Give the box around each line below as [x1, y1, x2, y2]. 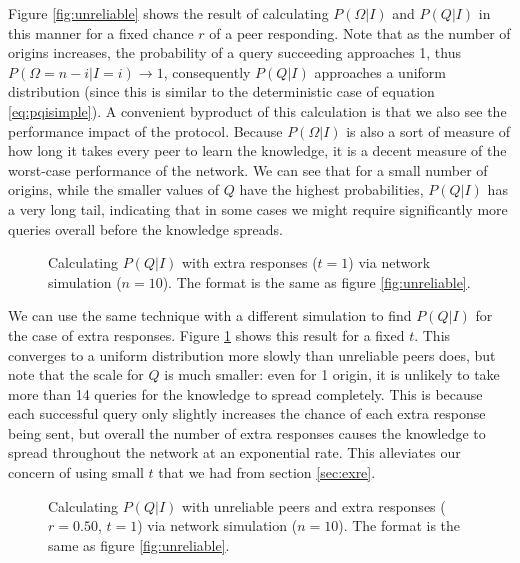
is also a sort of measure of [346, 120, 510, 141]
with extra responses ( [181, 252, 318, 273]
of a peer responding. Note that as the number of [209, 22, 511, 43]
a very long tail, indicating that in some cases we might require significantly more [8, 198, 508, 219]
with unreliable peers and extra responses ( [181, 495, 446, 516]
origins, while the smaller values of [8, 179, 220, 200]
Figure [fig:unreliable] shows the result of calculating [8, 3, 329, 23]
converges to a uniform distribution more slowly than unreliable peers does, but [8, 344, 496, 365]
